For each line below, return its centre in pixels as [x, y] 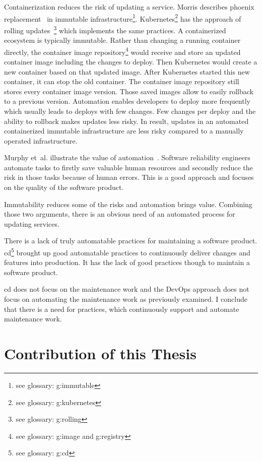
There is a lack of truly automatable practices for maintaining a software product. [131, 241]
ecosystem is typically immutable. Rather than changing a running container [122, 40]
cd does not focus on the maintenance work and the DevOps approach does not [127, 289]
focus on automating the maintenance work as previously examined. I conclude [126, 299]
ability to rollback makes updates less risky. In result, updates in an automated [126, 121]
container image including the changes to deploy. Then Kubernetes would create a [131, 61]
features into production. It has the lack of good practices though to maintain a [127, 262]
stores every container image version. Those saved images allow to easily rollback [129, 91]
